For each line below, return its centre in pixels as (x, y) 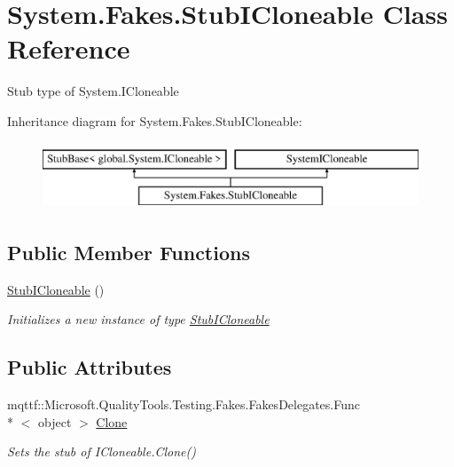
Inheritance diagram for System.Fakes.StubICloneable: (155, 120)
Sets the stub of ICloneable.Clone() (102, 451)
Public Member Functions (129, 253)
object (55, 421)
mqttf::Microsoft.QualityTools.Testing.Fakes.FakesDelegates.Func (184, 404)
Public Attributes (90, 367)
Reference (69, 48)
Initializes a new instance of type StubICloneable (138, 319)
